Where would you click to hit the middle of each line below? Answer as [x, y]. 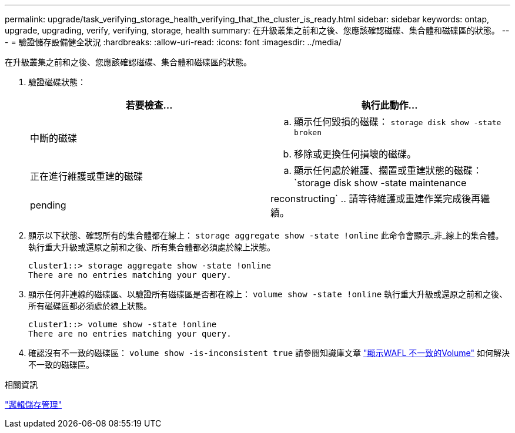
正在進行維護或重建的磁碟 [87, 176]
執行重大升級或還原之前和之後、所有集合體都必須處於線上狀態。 [152, 247]
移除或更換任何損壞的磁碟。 [355, 154]
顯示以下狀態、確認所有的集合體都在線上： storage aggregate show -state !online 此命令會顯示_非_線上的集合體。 [266, 235]
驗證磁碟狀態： [57, 82]
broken [308, 132]
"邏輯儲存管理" [34, 405]
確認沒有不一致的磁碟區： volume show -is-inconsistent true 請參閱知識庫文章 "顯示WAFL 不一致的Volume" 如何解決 [269, 353]
